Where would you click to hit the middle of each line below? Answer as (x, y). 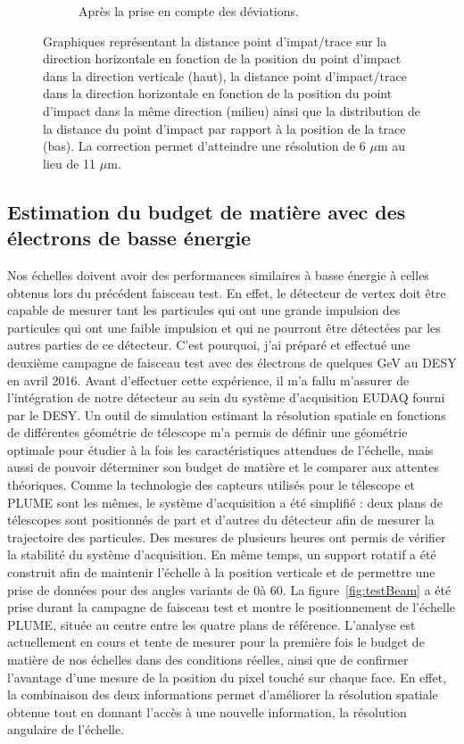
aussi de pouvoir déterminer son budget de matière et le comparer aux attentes (223, 467)
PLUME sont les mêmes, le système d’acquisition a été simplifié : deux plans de (225, 502)
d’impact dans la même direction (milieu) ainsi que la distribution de (232, 110)
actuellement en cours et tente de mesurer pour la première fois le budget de (216, 642)
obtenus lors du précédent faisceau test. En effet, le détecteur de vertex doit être (227, 292)
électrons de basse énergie (129, 238)
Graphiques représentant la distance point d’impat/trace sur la (215, 41)
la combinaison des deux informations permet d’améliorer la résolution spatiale (223, 694)
